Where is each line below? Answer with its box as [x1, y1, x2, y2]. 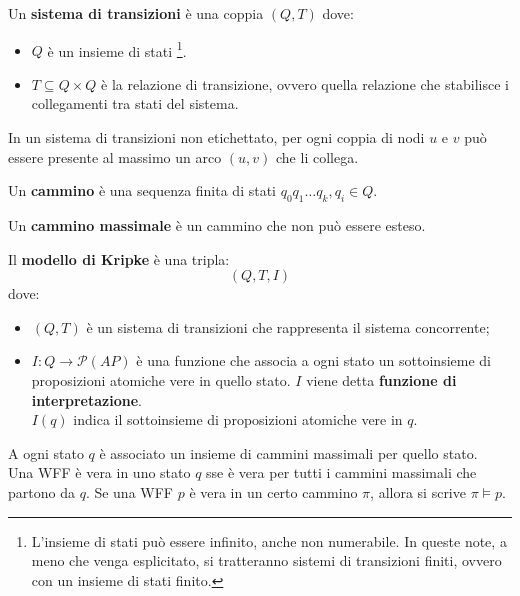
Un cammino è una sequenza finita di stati [8, 180, 276, 201]
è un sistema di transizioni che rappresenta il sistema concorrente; [86, 316, 490, 337]
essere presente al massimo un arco [8, 146, 222, 167]
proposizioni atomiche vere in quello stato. [31, 369, 291, 390]
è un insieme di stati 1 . [47, 37, 187, 61]
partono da [8, 481, 75, 502]
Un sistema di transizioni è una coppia [8, 3, 264, 23]
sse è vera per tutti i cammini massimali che [206, 462, 477, 483]
